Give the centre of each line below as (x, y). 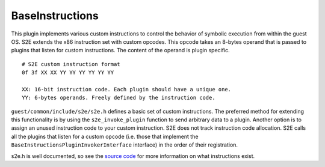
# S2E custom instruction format (71, 64)
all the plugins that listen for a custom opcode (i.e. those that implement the (105, 136)
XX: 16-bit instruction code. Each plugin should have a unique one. (127, 89)
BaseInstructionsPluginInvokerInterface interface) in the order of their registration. (124, 145)
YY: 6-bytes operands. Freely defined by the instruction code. (119, 98)
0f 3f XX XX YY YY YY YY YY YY (68, 73)
